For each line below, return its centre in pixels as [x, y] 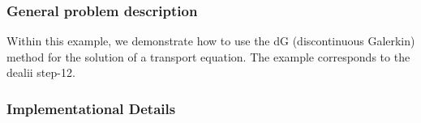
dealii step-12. [41, 72]
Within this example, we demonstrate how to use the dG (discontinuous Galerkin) [211, 41]
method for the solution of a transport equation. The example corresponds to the [208, 56]
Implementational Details [91, 108]
